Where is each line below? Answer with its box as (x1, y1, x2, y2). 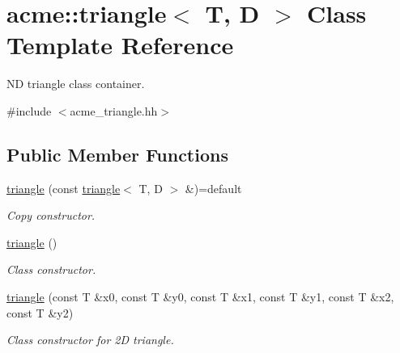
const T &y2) (6, 304, 74, 321)
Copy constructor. (6, 207, 96, 224)
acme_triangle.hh (70, 102, 158, 119)
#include (6, 102, 52, 119)
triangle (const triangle (6, 179, 121, 196)
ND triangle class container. (6, 75, 145, 92)
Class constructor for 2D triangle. (6, 331, 174, 348)
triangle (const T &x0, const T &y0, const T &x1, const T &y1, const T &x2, (6, 288, 394, 305)
